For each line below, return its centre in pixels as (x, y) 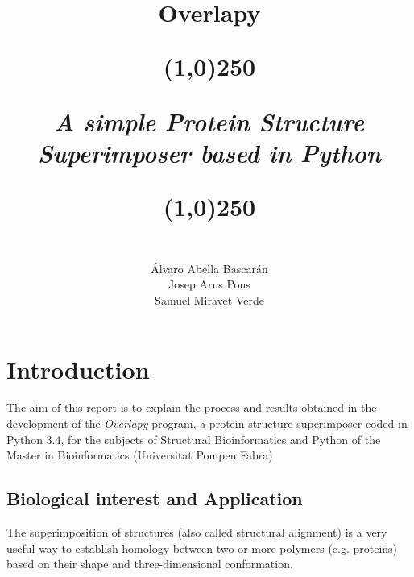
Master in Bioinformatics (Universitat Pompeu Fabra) (140, 455)
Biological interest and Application (155, 498)
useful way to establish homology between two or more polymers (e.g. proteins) (202, 548)
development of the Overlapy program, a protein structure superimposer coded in (207, 423)
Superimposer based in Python (209, 152)
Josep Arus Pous (209, 284)
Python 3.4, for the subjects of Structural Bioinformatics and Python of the (194, 439)
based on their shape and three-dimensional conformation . (150, 564)
